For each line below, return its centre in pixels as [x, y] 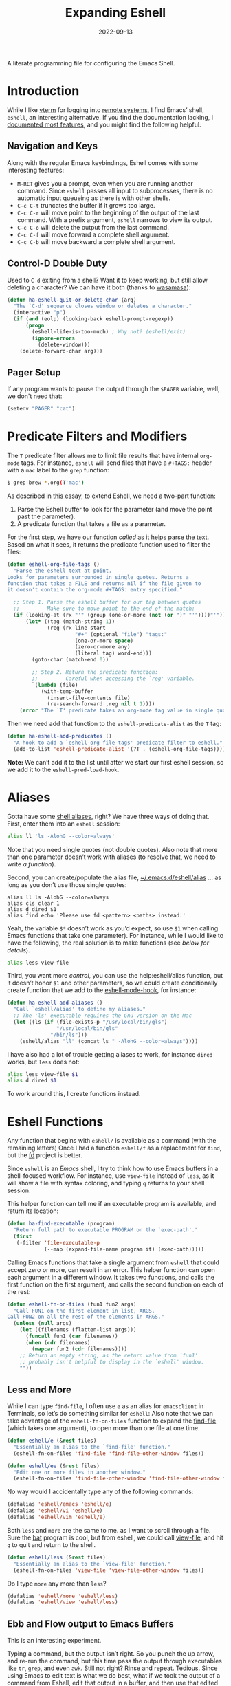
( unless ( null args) [43, 1324]
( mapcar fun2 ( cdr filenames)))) [80, 1349]
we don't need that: [35, 396]
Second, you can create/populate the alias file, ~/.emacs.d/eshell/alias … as [114, 877]
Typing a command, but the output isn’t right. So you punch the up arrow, [111, 1654]
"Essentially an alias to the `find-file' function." [92, 1447]
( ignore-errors [54, 338]
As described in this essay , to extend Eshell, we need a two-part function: [112, 496]
